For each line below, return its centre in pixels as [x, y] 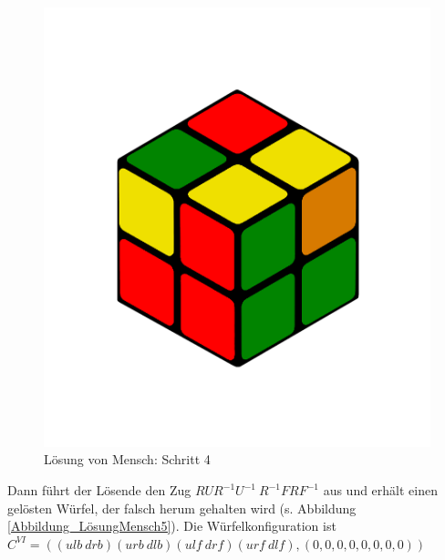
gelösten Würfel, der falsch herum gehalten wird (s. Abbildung [182, 508]
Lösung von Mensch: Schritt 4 [127, 459]
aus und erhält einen [380, 490]
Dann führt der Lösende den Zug [99, 490]
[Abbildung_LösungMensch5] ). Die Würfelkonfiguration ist [172, 526]
